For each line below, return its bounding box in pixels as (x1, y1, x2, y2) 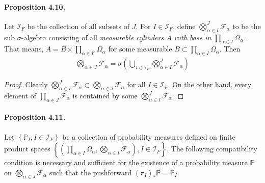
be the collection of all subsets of (27, 20, 130, 31)
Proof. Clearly (4, 79, 48, 90)
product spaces (4, 143, 50, 154)
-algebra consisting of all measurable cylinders (21, 32, 164, 42)
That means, (4, 43, 44, 54)
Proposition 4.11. (4, 112, 66, 122)
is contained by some (72, 90, 138, 101)
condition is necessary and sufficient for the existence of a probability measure (4, 157, 248, 168)
